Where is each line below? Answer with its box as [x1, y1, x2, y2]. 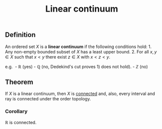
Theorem [5, 78, 34, 86]
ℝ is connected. [5, 119, 36, 125]
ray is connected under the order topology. [5, 96, 91, 102]
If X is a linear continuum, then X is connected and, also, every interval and [5, 91, 155, 97]
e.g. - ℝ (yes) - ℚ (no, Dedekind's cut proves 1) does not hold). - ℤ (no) [5, 64, 148, 69]
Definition [5, 31, 36, 39]
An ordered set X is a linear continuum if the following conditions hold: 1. [5, 44, 152, 49]
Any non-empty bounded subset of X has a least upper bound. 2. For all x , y [5, 48, 157, 54]
